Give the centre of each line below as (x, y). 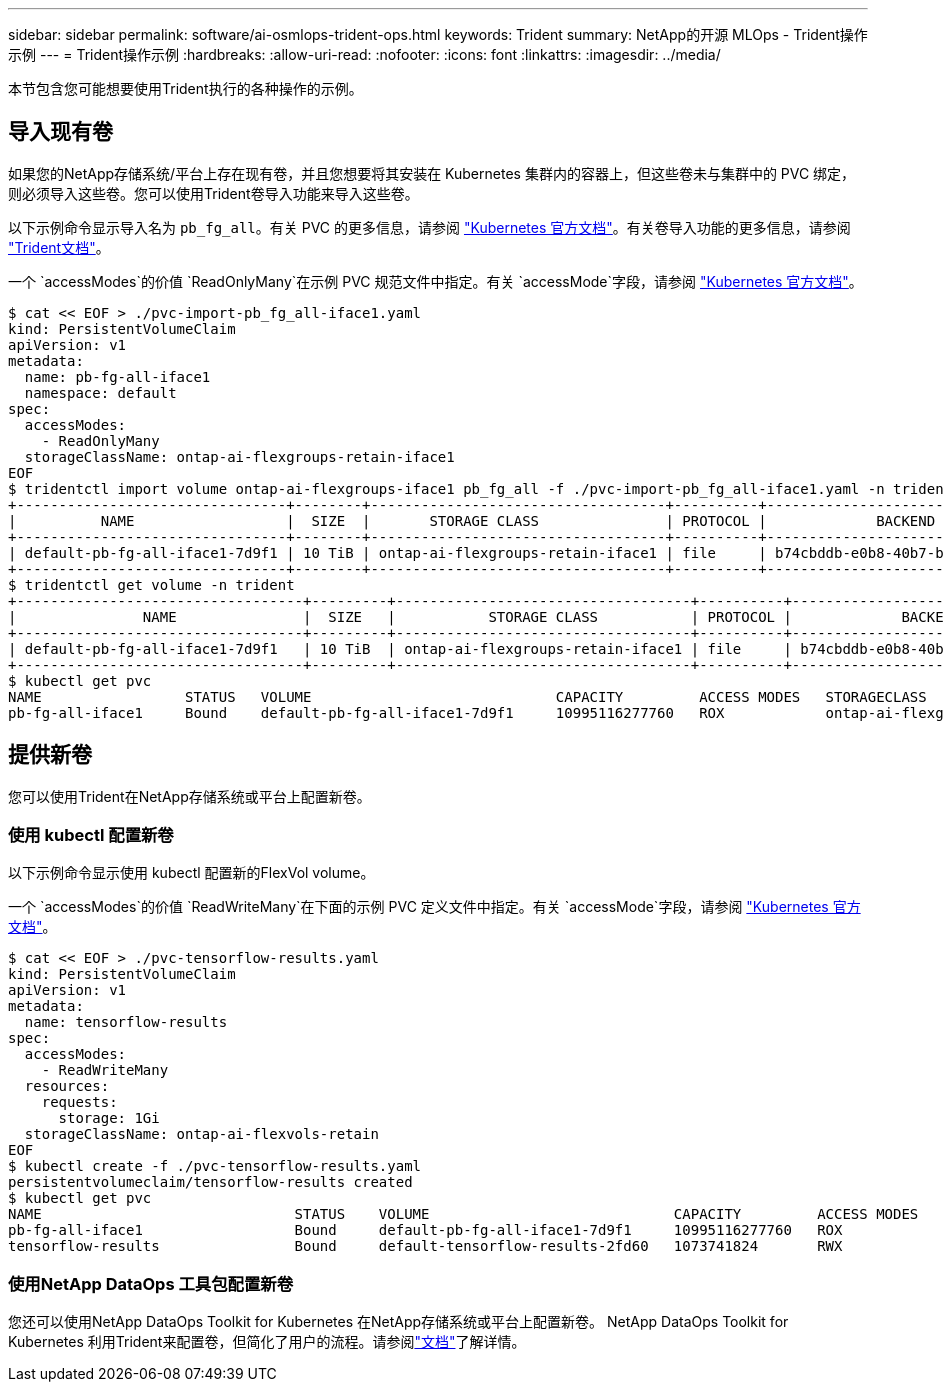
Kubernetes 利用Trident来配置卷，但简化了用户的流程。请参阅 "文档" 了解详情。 (267, 1342)
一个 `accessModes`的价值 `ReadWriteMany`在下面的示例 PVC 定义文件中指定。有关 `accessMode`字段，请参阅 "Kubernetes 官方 (434, 907)
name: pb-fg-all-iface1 (117, 376)
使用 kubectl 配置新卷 (91, 835)
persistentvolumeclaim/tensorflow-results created (210, 1182)
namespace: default (100, 392)
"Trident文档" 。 (59, 247)
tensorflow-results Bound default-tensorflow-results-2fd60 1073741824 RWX (425, 1246)
